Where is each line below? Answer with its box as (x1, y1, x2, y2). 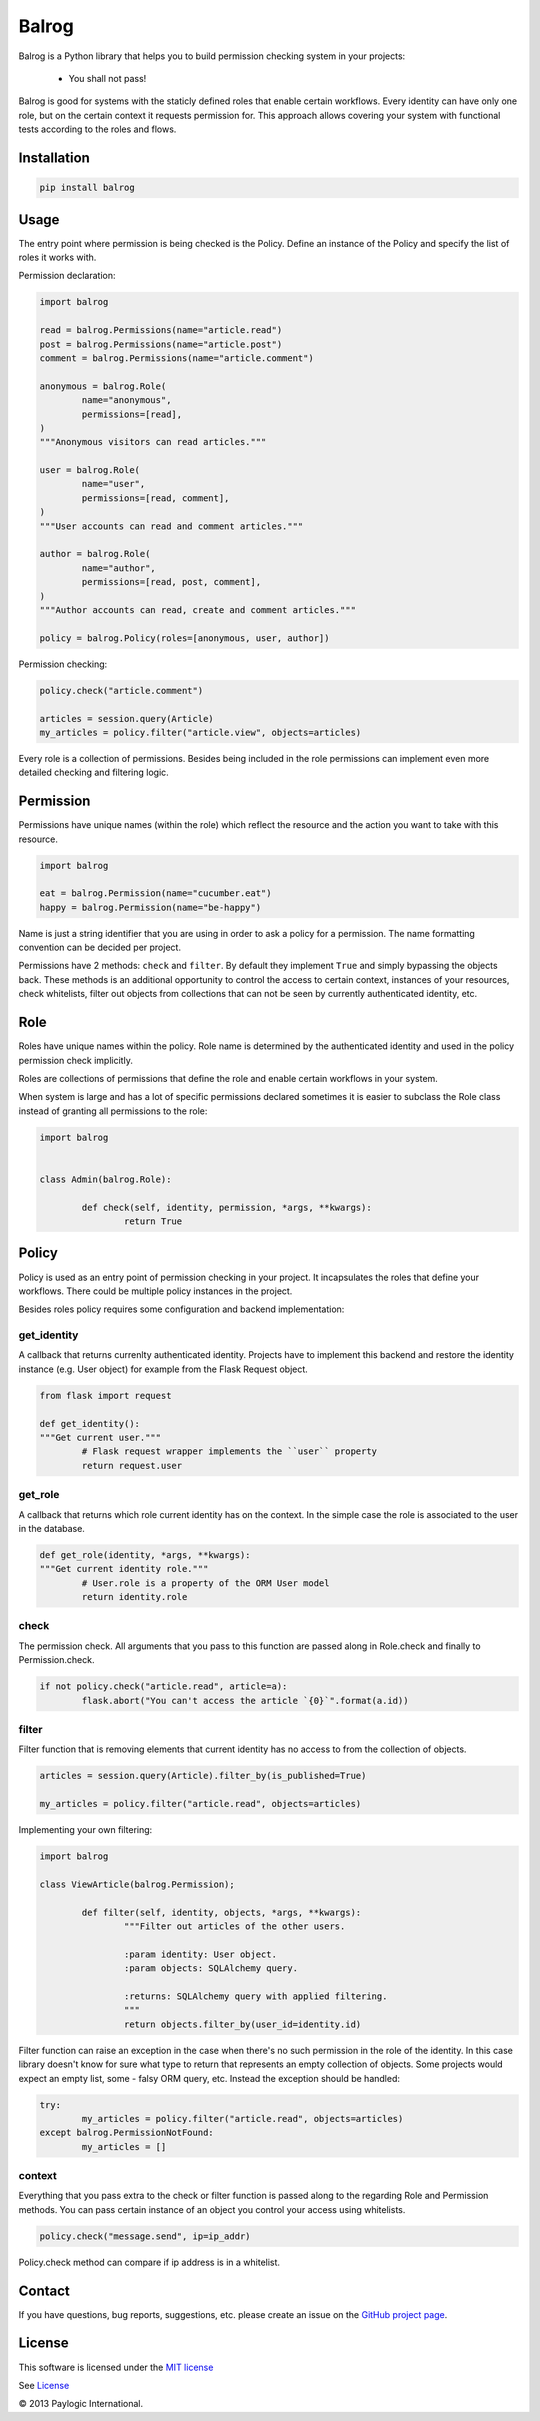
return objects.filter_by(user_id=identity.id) (123, 2018, 362, 2030)
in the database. (18, 1522, 85, 1534)
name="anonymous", (81, 395, 172, 406)
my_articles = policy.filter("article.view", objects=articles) (39, 726, 362, 738)
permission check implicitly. (18, 1054, 134, 1066)
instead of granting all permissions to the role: (18, 1105, 208, 1117)
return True (123, 1216, 183, 1227)
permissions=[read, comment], (81, 492, 230, 504)
